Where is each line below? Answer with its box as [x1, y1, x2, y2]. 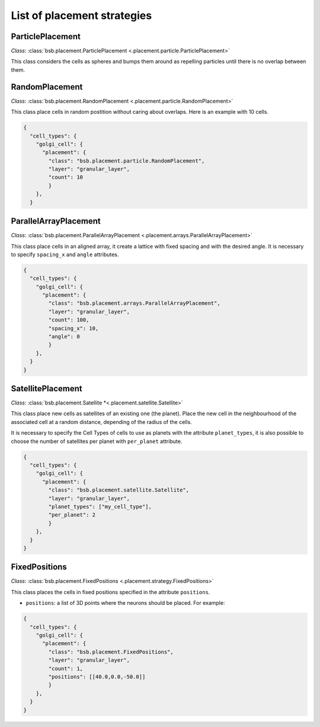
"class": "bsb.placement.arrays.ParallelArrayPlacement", [48, 300, 220, 307]
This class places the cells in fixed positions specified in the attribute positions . [11, 588, 210, 595]
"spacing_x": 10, [48, 325, 99, 331]
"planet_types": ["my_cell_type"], [48, 503, 152, 510]
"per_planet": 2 [48, 512, 96, 518]
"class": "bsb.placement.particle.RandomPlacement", [48, 157, 205, 164]
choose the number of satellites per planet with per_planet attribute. [11, 438, 183, 445]
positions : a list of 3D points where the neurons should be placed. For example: [25, 600, 225, 607]
